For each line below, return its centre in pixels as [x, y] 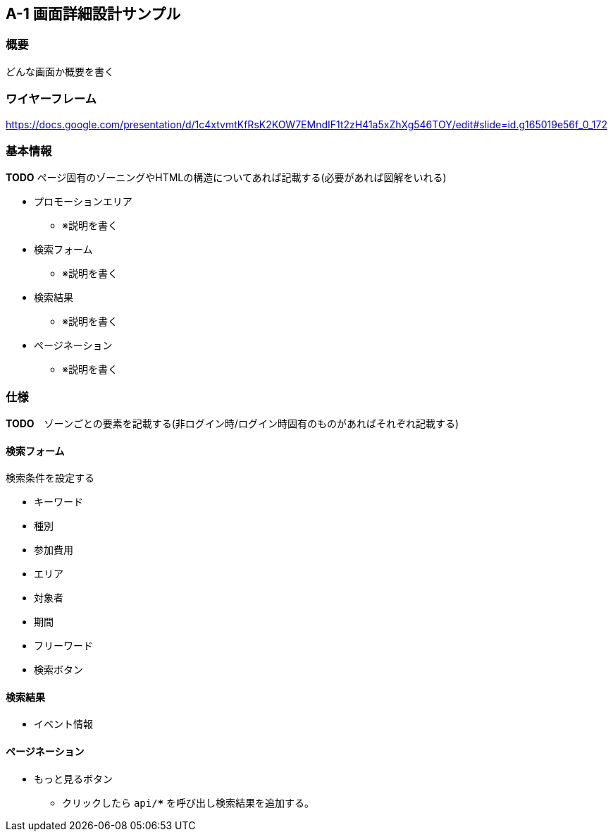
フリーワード [63, 646]
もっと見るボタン [73, 778]
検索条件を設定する [50, 478]
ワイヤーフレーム [51, 99]
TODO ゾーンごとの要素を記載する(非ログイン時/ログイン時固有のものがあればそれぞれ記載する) [233, 424]
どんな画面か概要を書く [60, 71]
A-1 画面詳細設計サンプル [93, 14]
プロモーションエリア [83, 202]
